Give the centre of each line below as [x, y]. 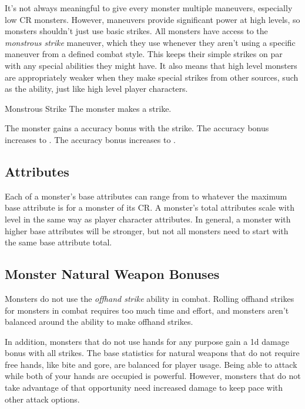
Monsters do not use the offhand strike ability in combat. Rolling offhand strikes [150, 298]
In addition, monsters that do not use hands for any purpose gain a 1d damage [147, 341]
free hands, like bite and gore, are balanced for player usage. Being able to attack [151, 364]
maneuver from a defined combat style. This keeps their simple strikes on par [144, 54]
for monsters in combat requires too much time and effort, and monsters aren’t [147, 310]
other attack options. [42, 399]
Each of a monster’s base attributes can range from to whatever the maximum [146, 196]
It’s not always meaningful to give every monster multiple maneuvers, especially [149, 8]
